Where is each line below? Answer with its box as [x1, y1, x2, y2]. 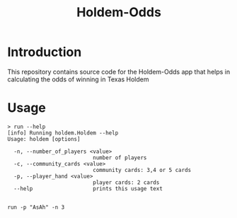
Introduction [7, 44, 82, 60]
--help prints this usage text [13, 185, 163, 192]
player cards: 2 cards [93, 178, 160, 186]
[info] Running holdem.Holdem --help [7, 129, 119, 137]
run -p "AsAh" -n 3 [7, 203, 65, 211]
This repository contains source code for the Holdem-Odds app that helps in [7, 67, 231, 76]
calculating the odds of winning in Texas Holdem [7, 75, 150, 84]
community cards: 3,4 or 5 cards [93, 166, 192, 173]
